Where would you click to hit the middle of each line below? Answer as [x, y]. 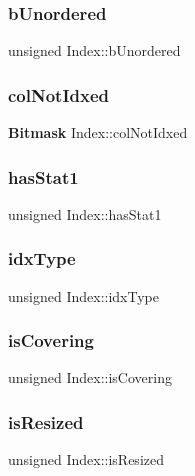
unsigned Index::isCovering [90, 377]
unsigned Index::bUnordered [94, 50]
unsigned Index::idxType [84, 295]
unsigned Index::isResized [86, 459]
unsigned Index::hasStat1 [85, 213]
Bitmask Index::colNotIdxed [98, 132]
